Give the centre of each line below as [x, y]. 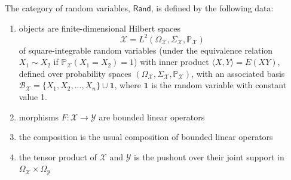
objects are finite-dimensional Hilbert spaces [100, 28]
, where [128, 85]
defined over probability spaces [75, 73]
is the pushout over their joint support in [209, 156]
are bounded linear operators [152, 117]
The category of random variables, [68, 8]
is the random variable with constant [219, 85]
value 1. [33, 97]
